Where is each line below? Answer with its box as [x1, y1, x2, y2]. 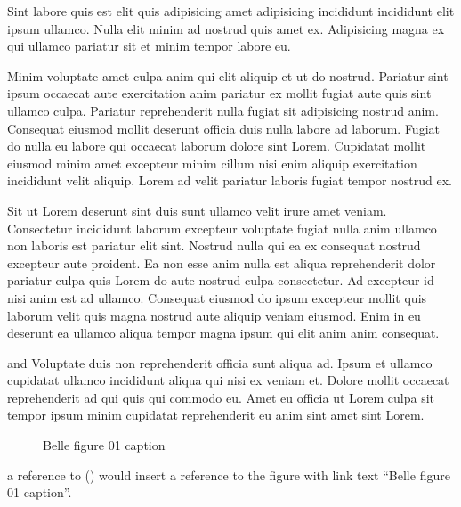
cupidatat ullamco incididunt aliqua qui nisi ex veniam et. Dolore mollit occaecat [7, 371, 449, 389]
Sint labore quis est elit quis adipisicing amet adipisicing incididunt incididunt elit [7, 2, 455, 20]
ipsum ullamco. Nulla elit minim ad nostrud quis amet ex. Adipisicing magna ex [7, 19, 445, 37]
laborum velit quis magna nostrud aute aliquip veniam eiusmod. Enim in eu [7, 306, 421, 324]
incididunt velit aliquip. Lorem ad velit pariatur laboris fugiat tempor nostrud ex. [7, 171, 453, 190]
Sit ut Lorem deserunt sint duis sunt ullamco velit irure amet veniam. [7, 200, 387, 219]
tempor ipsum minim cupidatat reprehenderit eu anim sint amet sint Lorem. [7, 405, 425, 424]
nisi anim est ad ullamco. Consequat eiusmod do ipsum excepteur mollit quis [7, 288, 427, 307]
